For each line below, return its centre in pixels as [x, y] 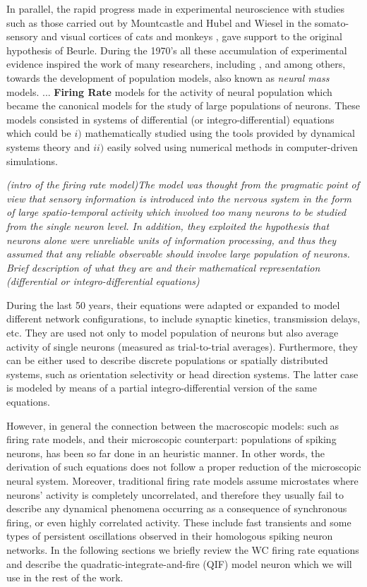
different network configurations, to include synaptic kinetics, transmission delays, [183, 319]
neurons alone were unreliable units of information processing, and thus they [172, 240]
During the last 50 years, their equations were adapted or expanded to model [173, 304]
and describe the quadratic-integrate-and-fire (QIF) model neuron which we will [179, 563]
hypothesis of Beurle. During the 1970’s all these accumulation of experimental [177, 50]
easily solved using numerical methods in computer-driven [232, 146]
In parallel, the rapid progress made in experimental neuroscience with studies [175, 8]
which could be [39, 133]
